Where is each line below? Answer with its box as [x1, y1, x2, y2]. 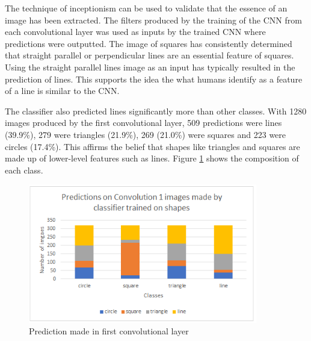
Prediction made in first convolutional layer [29, 325, 189, 337]
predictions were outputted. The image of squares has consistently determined [5, 37, 292, 49]
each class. [5, 163, 43, 176]
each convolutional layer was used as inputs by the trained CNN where [5, 25, 266, 38]
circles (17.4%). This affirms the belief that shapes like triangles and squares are [5, 140, 300, 152]
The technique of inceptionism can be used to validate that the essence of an [5, 2, 288, 14]
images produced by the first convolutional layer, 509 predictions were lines [5, 116, 282, 129]
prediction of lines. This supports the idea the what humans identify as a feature [5, 72, 303, 85]
